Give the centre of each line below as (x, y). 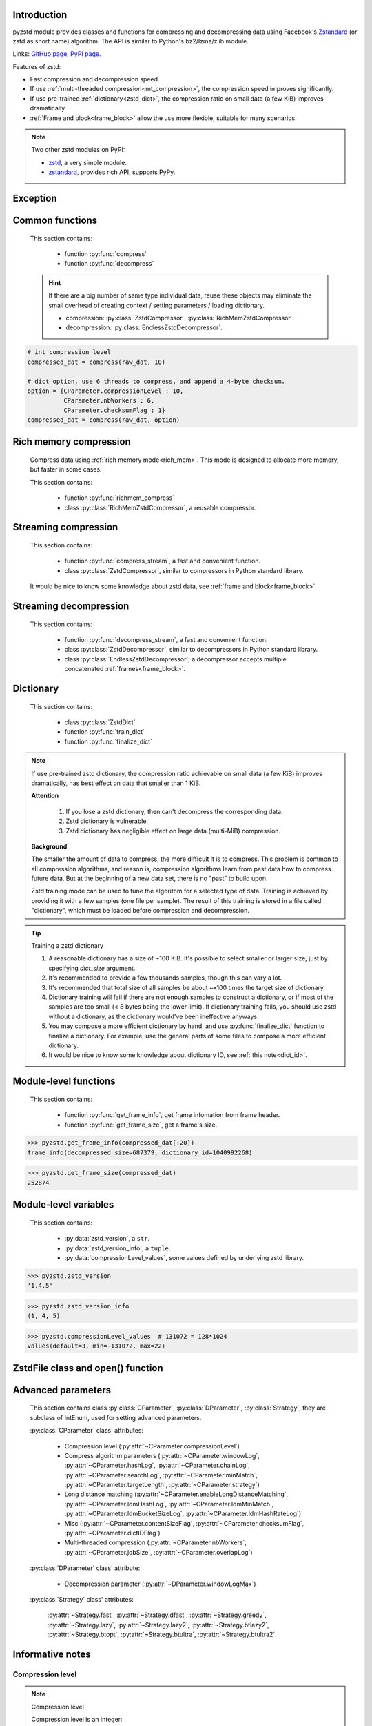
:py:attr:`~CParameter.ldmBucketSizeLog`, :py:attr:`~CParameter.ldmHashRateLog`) (183, 1514)
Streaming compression (65, 527)
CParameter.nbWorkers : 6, (109, 401)
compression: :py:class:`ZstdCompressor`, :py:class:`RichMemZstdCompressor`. (180, 318)
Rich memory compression (72, 442)
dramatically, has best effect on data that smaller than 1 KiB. (116, 783)
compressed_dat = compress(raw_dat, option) (104, 420)
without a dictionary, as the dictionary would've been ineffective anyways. (154, 1016)
